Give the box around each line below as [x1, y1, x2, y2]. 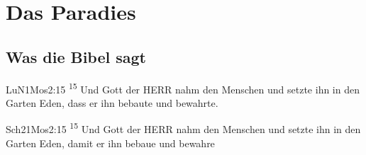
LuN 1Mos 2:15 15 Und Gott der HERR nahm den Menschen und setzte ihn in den [6, 79, 360, 96]
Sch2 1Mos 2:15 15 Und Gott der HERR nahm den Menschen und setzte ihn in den [6, 120, 361, 137]
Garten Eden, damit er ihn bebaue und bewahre [6, 135, 215, 150]
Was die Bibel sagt [6, 45, 147, 67]
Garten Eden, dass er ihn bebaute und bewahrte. [6, 95, 218, 110]
